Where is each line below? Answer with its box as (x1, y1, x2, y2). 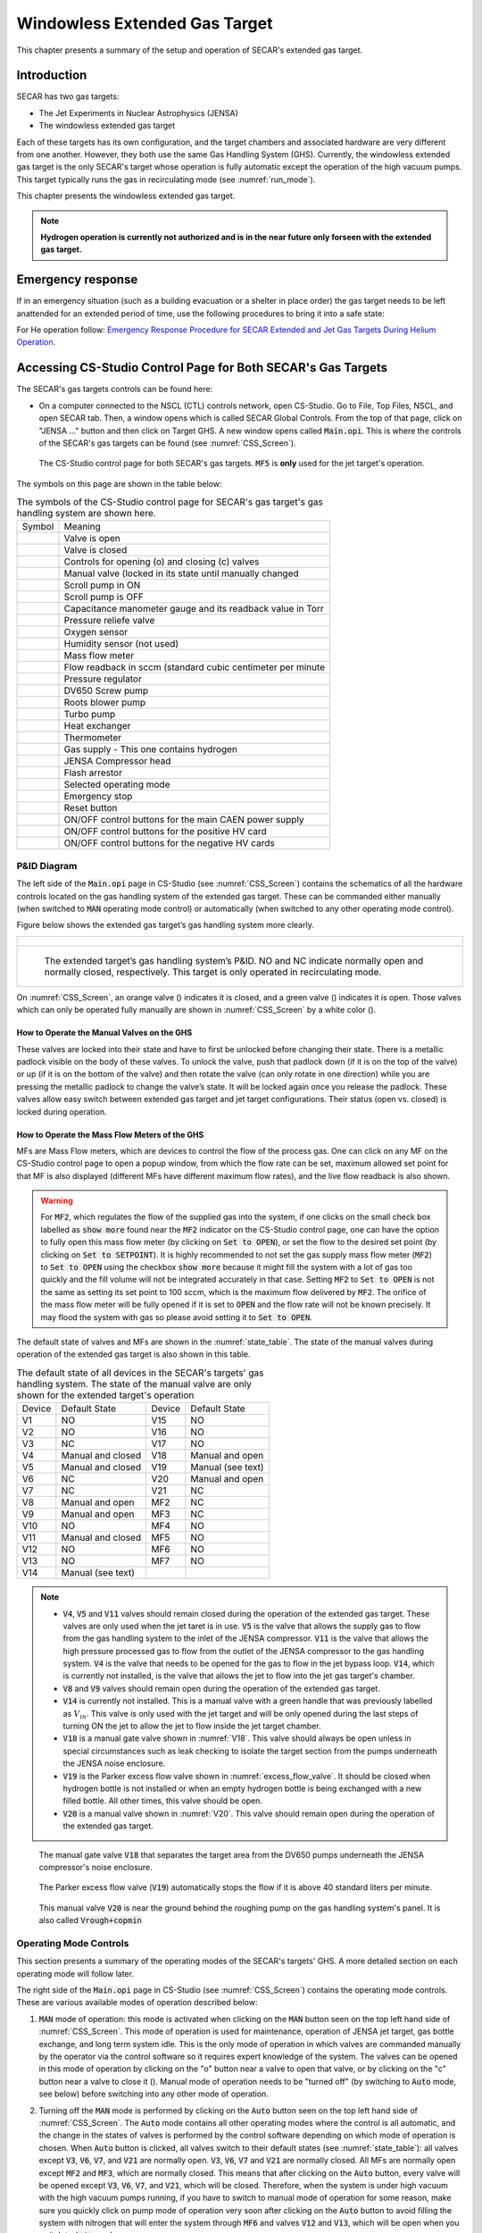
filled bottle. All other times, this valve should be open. (62, 1795, 263, 1806)
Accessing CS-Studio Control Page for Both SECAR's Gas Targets (16, 360, 388, 375)
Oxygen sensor (63, 626, 129, 639)
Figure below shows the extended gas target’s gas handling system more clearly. (16, 920, 314, 931)
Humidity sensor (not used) (63, 638, 179, 650)
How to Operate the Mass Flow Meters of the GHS (16, 1129, 204, 1140)
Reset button (63, 802, 118, 815)
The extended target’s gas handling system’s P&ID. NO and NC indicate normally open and (44, 954, 424, 966)
